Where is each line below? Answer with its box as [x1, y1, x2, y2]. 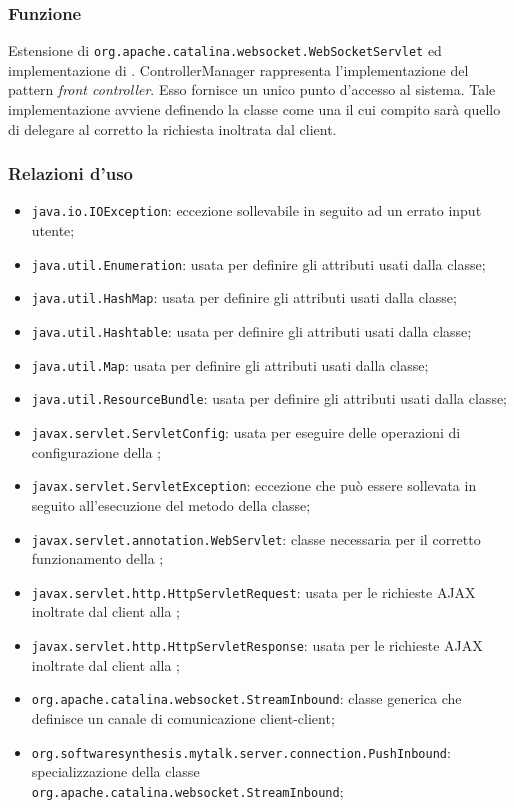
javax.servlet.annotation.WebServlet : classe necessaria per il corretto [31, 528, 481, 549]
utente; [31, 220, 75, 241]
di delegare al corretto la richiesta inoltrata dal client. [8, 118, 337, 139]
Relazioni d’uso [8, 161, 133, 186]
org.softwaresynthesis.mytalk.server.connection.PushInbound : [31, 741, 451, 762]
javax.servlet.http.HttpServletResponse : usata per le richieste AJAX [31, 635, 483, 655]
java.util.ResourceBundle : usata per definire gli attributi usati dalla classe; [31, 388, 508, 409]
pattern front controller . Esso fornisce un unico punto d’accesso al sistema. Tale [8, 79, 496, 100]
